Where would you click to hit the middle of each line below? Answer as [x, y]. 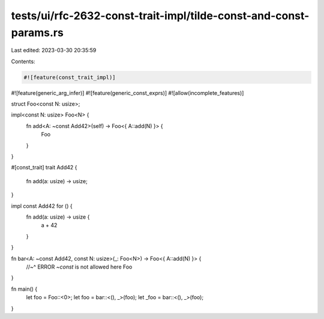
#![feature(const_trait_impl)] [70, 77]
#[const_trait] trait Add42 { [44, 168]
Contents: [23, 61]
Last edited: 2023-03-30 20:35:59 [54, 50]
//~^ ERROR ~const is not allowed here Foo [79, 267]
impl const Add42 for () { [42, 206]
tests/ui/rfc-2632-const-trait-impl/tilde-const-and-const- [160, 16]
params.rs [37, 32]
